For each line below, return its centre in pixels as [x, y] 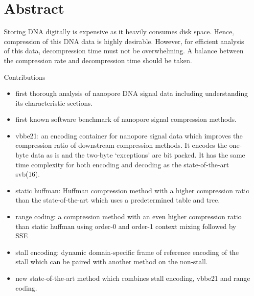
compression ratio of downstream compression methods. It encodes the [121, 145]
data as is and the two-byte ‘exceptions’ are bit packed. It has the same [138, 155]
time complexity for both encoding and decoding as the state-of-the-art [122, 164]
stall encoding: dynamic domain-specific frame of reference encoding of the [127, 252]
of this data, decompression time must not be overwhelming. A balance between [124, 51]
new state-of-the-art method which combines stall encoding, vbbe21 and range [133, 278]
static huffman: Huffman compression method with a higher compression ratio [132, 190]
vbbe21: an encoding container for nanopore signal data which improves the [129, 135]
